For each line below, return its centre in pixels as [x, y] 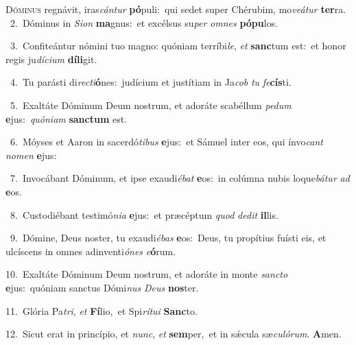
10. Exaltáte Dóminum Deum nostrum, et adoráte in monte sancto [147, 274]
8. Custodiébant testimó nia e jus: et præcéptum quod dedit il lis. [144, 214]
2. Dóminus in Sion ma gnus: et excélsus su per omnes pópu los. [144, 22]
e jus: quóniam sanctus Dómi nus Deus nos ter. [102, 287]
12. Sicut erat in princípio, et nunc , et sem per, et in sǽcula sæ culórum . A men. [174, 334]
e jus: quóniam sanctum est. [67, 118]
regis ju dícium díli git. [51, 59]
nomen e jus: [31, 155]
